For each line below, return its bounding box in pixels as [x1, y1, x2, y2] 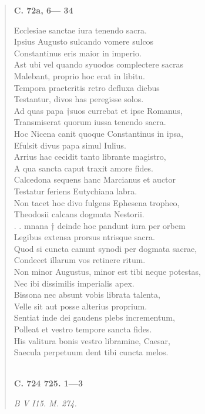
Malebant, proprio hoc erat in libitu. [14, 69, 145, 82]
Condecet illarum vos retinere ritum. [14, 254, 146, 266]
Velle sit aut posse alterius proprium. [14, 299, 147, 312]
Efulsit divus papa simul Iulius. [14, 139, 126, 151]
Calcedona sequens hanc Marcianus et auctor [14, 173, 176, 186]
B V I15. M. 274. [14, 397, 77, 409]
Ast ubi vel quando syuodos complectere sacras [14, 58, 184, 70]
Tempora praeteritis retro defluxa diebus [14, 81, 160, 93]
